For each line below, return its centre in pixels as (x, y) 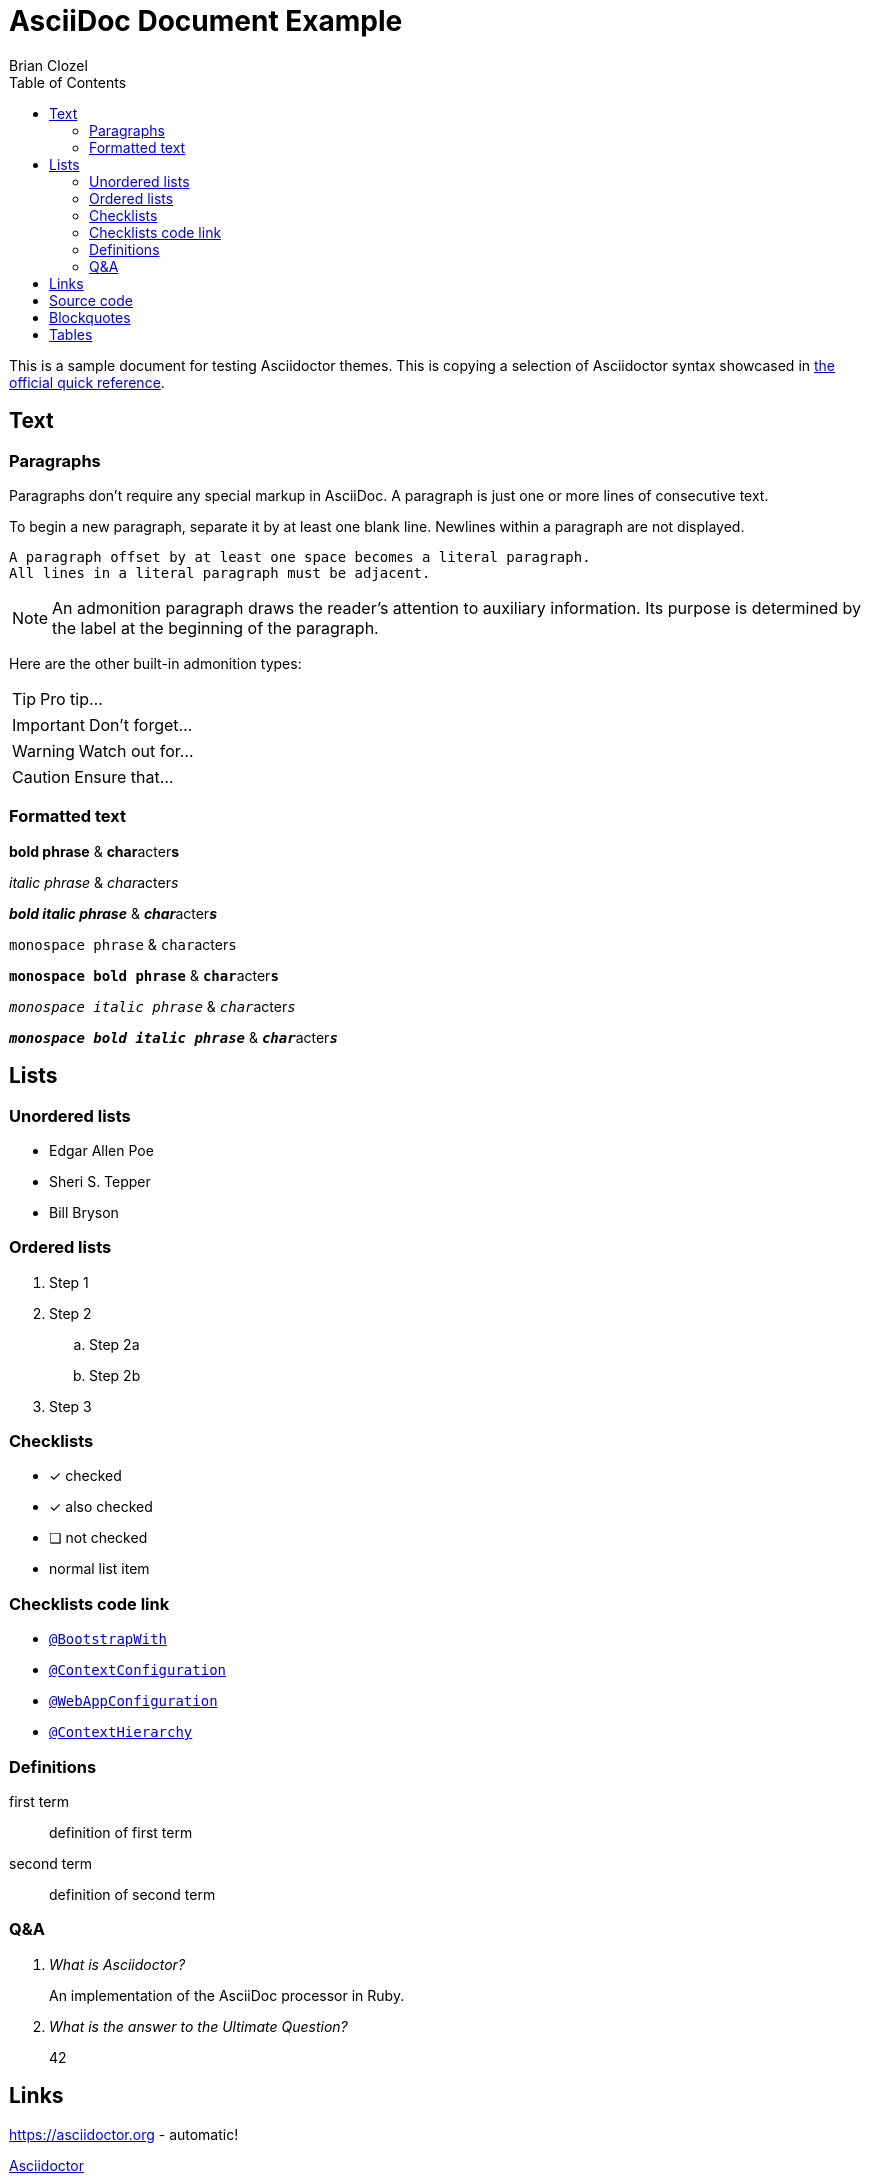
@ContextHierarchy (121, 1732)
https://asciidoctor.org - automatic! (124, 2134)
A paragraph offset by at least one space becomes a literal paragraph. (300, 556)
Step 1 (69, 1282)
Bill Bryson (84, 1212)
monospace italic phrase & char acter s (152, 1006)
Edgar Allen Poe (101, 1150)
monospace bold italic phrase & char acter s (173, 1037)
